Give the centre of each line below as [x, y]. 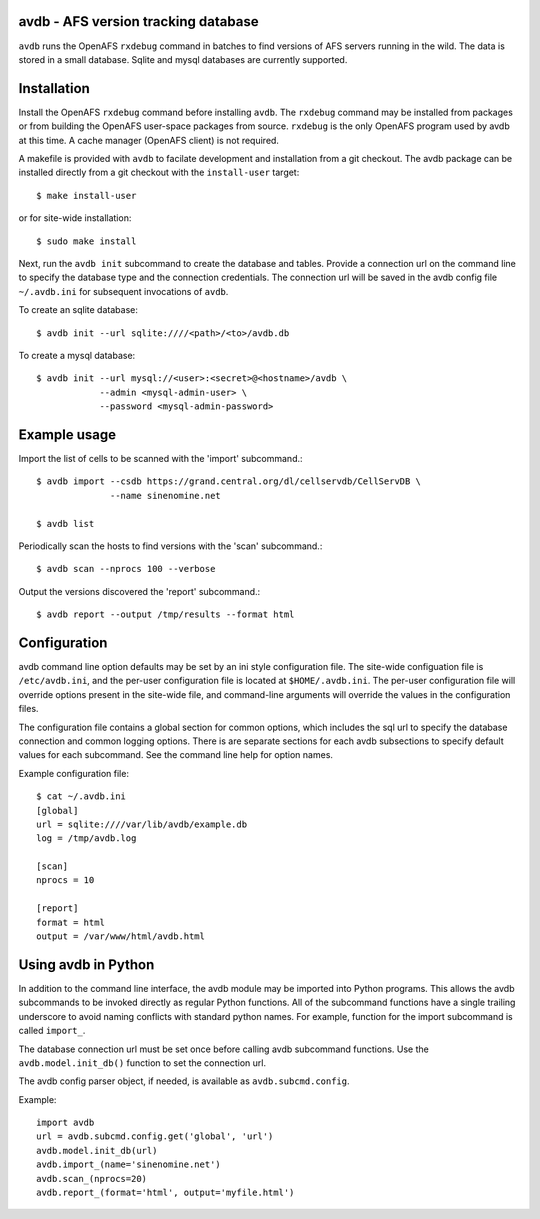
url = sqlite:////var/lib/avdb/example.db [142, 824]
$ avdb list [65, 523]
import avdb [65, 1123]
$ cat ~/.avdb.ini [81, 796]
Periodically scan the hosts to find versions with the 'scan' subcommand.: [170, 546]
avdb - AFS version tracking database [138, 21]
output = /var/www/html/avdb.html [120, 936]
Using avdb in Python [86, 964]
